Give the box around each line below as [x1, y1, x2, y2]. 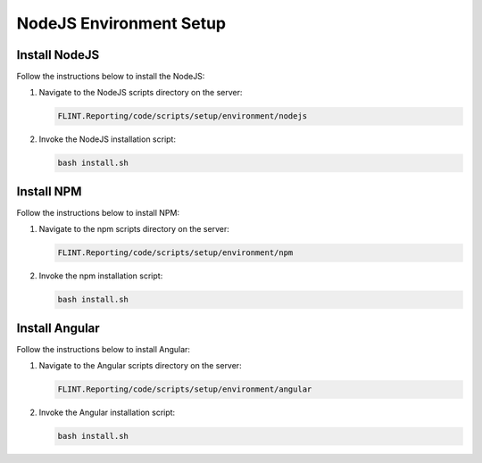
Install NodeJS [16, 47, 100, 62]
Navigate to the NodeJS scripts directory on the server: [38, 87, 243, 98]
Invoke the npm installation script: [38, 270, 163, 281]
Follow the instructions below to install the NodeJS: [16, 71, 205, 82]
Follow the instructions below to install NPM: [16, 207, 180, 218]
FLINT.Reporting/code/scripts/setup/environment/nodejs [57, 112, 308, 121]
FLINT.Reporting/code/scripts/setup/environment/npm [57, 248, 294, 258]
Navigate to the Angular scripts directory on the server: [38, 360, 242, 371]
